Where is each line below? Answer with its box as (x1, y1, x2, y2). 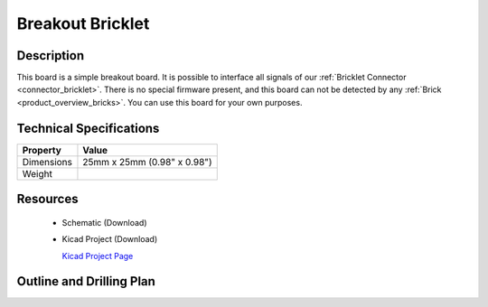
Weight (22, 167, 53, 180)
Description (16, 48, 85, 63)
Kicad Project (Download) (61, 234, 158, 245)
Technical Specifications (16, 120, 160, 135)
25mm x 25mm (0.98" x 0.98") (82, 155, 212, 168)
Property (22, 144, 62, 156)
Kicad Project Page (61, 250, 134, 261)
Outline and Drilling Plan (16, 274, 155, 289)
